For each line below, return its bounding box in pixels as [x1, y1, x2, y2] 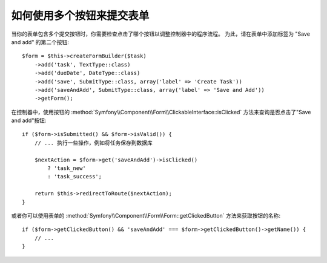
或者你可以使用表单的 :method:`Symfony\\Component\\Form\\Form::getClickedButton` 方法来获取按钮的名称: [11, 212, 281, 219]
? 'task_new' [47, 165, 86, 172]
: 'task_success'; [47, 173, 102, 180]
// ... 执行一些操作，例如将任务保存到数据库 [34, 139, 153, 146]
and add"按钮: [11, 117, 47, 124]
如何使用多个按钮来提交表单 [11, 9, 150, 22]
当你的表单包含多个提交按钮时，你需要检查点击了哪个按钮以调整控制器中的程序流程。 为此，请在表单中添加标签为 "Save [11, 30, 310, 37]
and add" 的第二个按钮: [11, 38, 70, 45]
